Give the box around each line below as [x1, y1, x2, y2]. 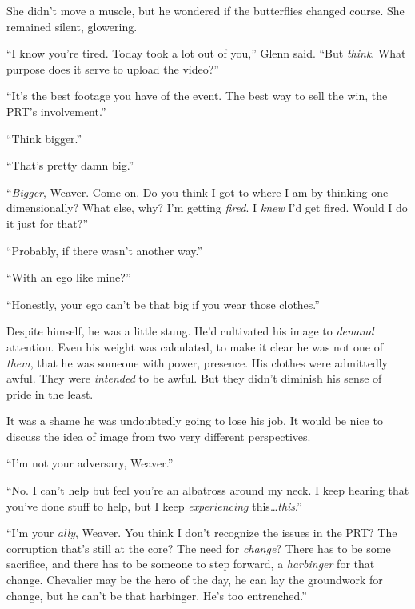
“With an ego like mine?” [6, 269, 131, 286]
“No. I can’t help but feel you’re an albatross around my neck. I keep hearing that [6, 482, 409, 499]
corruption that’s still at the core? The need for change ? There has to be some [6, 539, 391, 556]
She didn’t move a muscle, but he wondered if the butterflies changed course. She [6, 2, 405, 18]
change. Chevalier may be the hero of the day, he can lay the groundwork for [6, 571, 383, 588]
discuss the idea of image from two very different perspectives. [6, 427, 311, 444]
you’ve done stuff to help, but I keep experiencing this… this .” [6, 497, 302, 514]
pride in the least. [6, 385, 94, 402]
